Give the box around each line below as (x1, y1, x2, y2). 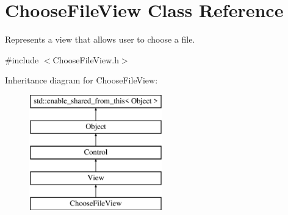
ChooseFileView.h (52, 53, 119, 66)
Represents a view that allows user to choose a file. (5, 33, 195, 46)
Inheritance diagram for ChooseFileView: (5, 74, 158, 86)
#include (5, 53, 39, 66)
